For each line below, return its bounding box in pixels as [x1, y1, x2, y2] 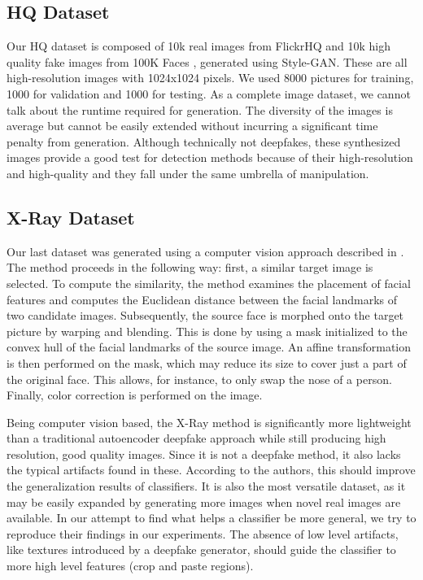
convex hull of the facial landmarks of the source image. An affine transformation [7, 338, 411, 355]
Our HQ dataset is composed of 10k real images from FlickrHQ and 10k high [7, 37, 390, 55]
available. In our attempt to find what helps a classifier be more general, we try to [7, 509, 416, 526]
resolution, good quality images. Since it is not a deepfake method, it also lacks [7, 445, 401, 462]
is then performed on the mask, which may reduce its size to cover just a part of [7, 354, 407, 371]
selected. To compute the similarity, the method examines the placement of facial [7, 274, 411, 291]
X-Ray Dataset [7, 204, 135, 229]
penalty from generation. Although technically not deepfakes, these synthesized [7, 133, 401, 150]
